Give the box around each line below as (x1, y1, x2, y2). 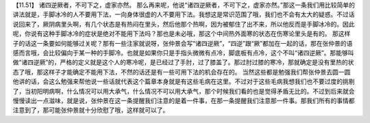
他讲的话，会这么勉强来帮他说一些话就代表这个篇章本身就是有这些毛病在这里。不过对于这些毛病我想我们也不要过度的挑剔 (12, 77, 355, 85)
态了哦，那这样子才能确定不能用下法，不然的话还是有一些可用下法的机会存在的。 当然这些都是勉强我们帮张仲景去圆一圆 (12, 68, 351, 76)
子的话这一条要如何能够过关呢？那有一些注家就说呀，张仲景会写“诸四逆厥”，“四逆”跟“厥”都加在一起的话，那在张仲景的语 (12, 39, 353, 47)
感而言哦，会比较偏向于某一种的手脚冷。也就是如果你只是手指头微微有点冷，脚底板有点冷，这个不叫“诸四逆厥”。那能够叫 (12, 49, 354, 57)
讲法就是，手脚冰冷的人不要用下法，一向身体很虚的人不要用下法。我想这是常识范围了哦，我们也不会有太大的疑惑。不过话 (12, 10, 355, 18)
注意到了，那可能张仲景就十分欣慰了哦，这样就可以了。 (12, 106, 169, 114)
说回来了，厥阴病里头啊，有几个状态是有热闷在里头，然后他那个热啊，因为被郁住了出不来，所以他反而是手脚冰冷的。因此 (12, 20, 355, 28)
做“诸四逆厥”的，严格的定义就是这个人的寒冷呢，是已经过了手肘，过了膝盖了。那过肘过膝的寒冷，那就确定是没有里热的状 (12, 58, 354, 66)
